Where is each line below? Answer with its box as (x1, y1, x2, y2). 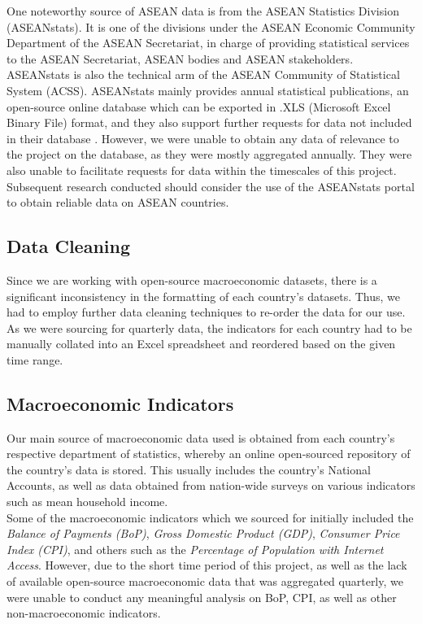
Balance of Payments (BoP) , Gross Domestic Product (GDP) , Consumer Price (7, 525, 400, 542)
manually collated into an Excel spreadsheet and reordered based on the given (7, 335, 396, 352)
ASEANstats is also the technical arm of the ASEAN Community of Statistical (7, 66, 400, 83)
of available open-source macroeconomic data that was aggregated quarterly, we (7, 573, 403, 590)
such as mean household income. (7, 493, 168, 510)
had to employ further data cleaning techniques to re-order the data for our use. (7, 303, 406, 321)
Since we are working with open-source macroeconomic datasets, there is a (7, 271, 377, 288)
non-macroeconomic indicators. (7, 604, 161, 622)
